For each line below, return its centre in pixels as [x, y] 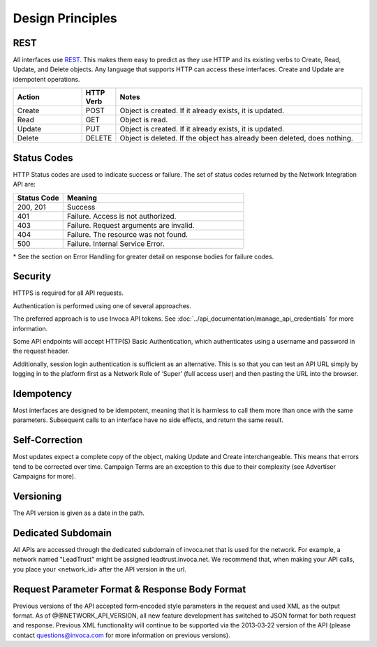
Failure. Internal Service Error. [116, 243]
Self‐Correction [48, 440]
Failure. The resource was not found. [127, 234]
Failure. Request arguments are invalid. [131, 225]
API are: [24, 184]
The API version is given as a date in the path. [79, 513]
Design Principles [65, 18]
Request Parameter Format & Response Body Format [130, 589]
